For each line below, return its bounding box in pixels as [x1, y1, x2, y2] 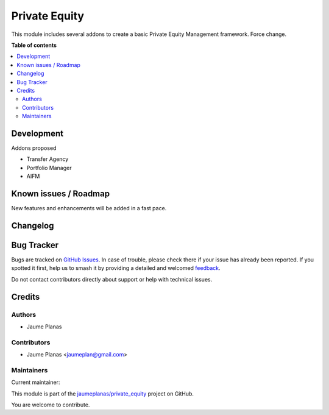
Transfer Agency [26, 155, 69, 163]
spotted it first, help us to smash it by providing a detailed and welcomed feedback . [11, 264, 221, 272]
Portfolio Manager [26, 164, 72, 171]
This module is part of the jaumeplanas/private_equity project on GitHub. [11, 390, 194, 397]
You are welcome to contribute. [11, 401, 90, 408]
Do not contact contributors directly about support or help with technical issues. [11, 275, 213, 283]
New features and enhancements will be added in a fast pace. [11, 205, 167, 212]
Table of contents [11, 41, 57, 49]
